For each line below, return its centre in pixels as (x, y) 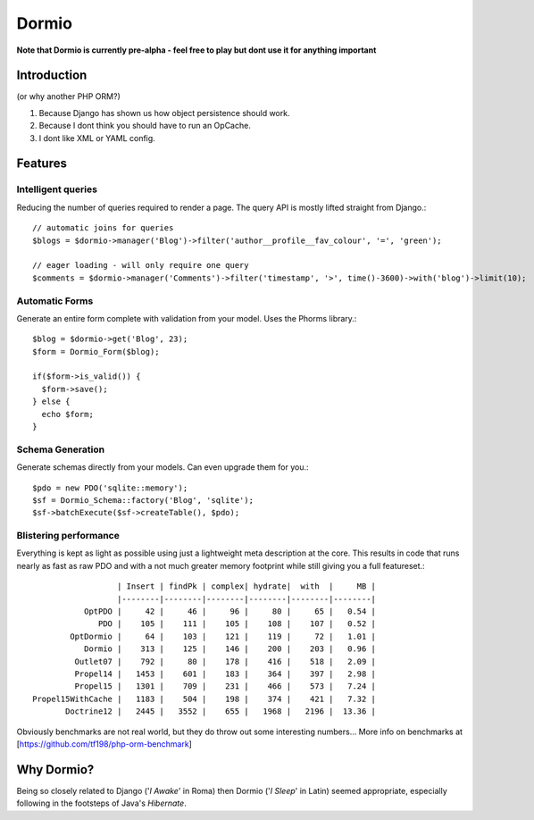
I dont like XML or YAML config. (97, 138)
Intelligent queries (57, 189)
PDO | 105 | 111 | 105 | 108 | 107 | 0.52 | (238, 624)
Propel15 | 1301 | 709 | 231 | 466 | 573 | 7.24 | (225, 686)
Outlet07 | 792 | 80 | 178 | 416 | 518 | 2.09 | (225, 661)
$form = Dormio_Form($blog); (96, 351)
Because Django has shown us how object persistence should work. (164, 113)
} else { (51, 402)
